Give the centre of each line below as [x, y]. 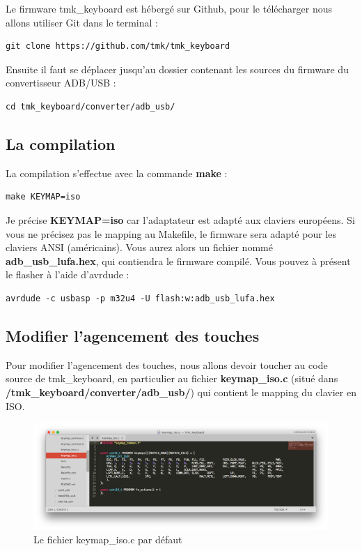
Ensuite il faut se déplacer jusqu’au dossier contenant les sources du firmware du [177, 69]
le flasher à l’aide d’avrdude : [68, 274]
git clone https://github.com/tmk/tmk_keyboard [118, 46]
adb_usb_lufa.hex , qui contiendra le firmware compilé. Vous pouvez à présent [178, 261]
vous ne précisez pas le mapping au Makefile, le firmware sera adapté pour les [171, 233]
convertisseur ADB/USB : [61, 83]
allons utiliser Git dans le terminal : [82, 22]
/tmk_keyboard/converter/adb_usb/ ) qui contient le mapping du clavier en [181, 392]
